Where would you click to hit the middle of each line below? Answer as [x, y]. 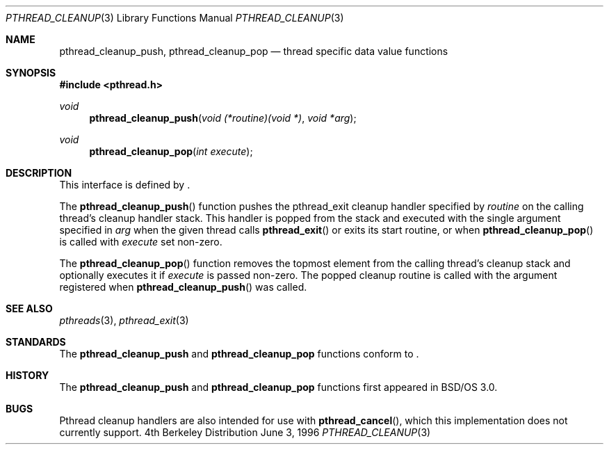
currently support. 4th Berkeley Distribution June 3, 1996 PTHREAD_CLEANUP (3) [245, 432]
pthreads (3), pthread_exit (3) [124, 320]
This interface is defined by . [125, 185]
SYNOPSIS [31, 73]
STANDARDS [36, 342]
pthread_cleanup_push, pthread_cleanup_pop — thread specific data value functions [254, 51]
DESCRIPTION [39, 173]
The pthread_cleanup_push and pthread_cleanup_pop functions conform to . [239, 354]
